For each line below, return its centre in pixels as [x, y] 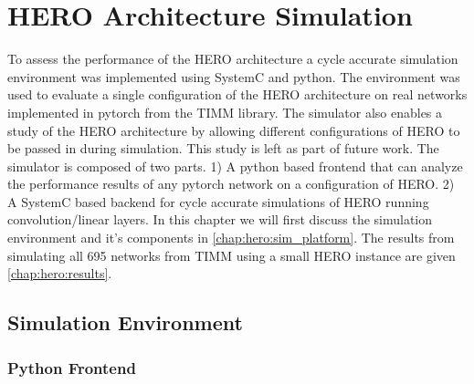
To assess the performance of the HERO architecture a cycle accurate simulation [233, 59]
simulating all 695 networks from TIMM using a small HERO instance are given [232, 255]
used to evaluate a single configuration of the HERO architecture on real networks [237, 94]
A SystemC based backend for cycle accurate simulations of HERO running [218, 201]
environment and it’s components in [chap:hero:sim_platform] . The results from [231, 238]
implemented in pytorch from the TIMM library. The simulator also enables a [225, 112]
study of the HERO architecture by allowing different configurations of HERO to [234, 130]
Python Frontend [72, 367]
